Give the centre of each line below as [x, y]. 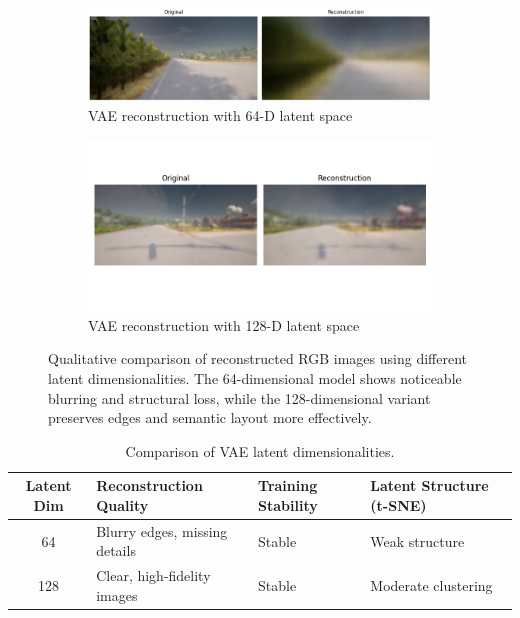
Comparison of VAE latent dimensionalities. [260, 450]
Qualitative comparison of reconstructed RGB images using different [257, 358]
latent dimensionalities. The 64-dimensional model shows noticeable [255, 378]
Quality [122, 504]
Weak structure [417, 540]
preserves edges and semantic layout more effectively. [210, 417]
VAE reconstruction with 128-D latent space [224, 324]
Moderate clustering [431, 585]
